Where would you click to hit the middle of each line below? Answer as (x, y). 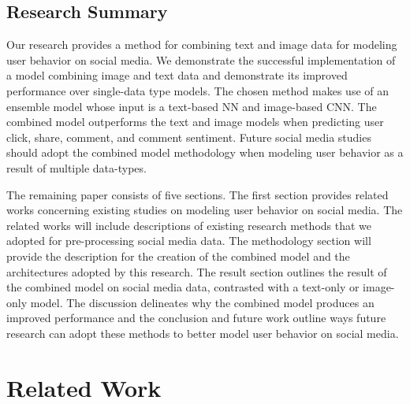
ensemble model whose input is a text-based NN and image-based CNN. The (192, 106)
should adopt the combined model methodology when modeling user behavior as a (205, 152)
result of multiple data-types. (76, 167)
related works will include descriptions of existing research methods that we (189, 225)
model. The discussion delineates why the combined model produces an (202, 302)
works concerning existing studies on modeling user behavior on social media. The (205, 210)
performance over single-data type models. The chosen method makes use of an (198, 90)
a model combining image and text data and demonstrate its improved (177, 75)
